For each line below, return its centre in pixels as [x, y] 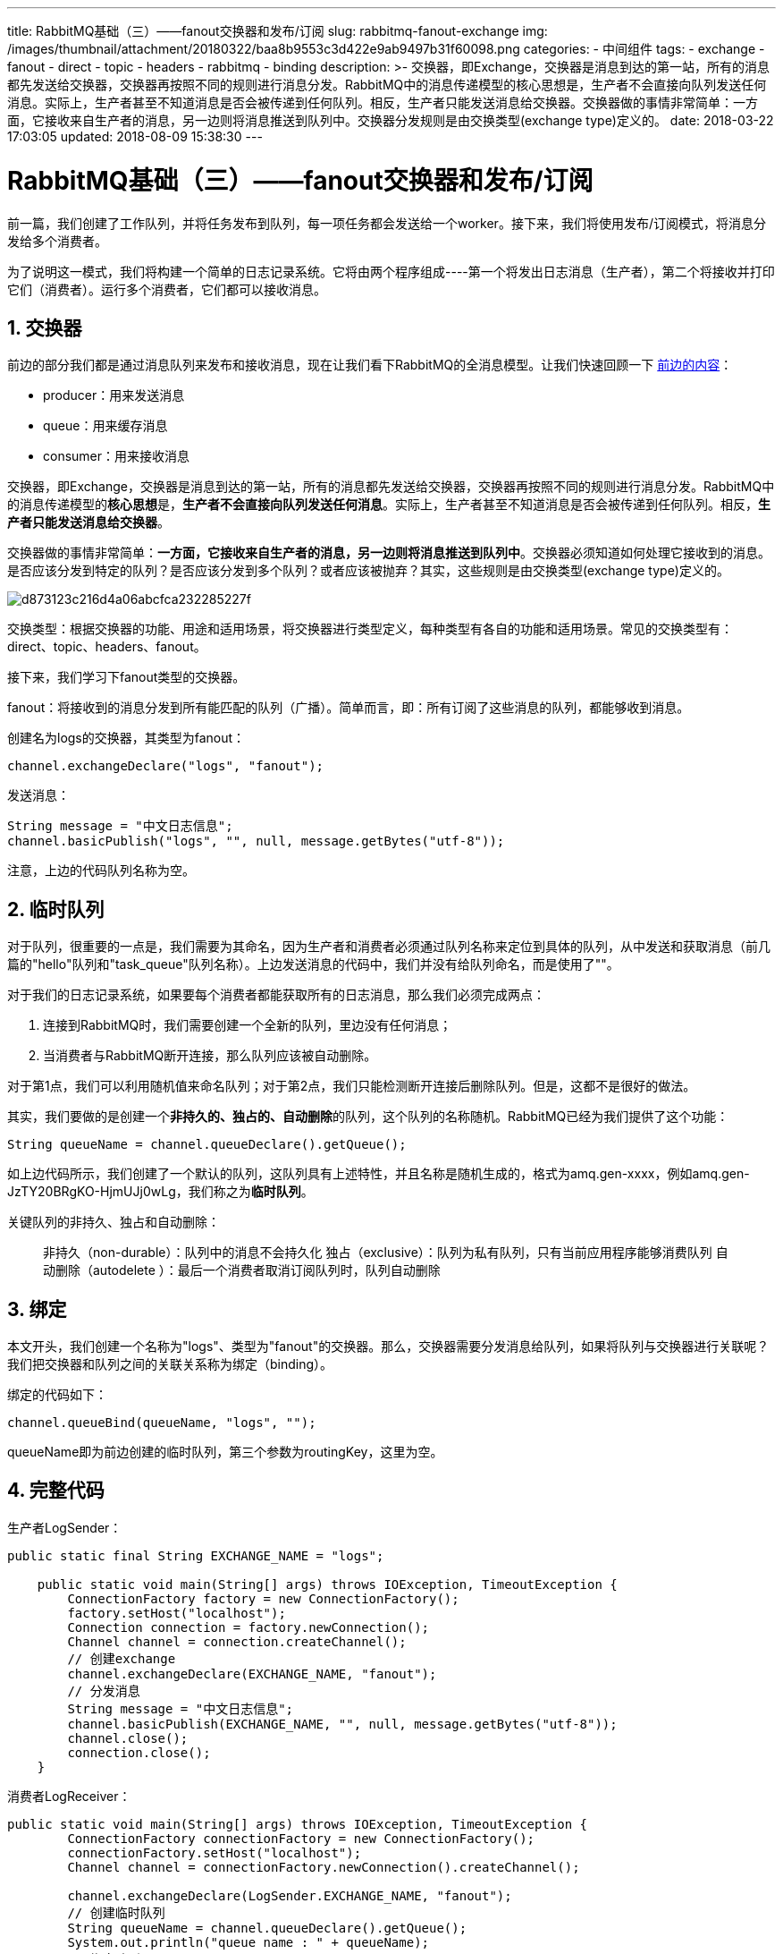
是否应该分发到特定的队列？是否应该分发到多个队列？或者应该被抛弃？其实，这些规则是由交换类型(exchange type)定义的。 [368, 571]
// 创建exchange [122, 1658]
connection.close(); [139, 1752]
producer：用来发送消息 [114, 395]
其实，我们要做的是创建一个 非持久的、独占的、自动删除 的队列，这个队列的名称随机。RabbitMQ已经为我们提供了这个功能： [368, 1117]
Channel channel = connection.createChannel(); [237, 1641]
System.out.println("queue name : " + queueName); [248, 1942]
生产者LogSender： [65, 1527]
